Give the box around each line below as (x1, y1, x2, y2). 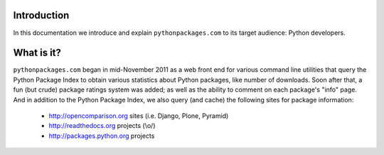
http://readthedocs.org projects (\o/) (48, 122, 156, 130)
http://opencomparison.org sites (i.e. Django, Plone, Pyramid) (48, 111, 229, 120)
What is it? (13, 47, 62, 59)
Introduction (13, 9, 70, 21)
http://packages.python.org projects (48, 132, 155, 140)
